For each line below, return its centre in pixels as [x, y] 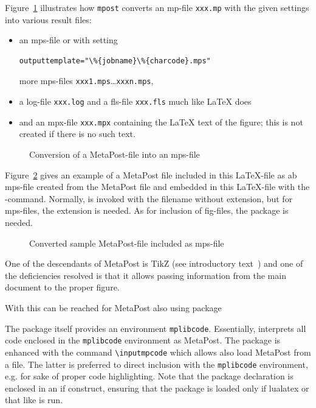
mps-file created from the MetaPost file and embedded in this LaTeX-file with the [157, 187]
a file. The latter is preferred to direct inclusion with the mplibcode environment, [156, 364]
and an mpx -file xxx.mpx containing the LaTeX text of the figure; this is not [161, 121]
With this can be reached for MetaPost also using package [113, 307]
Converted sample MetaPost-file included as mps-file [127, 243]
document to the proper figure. [62, 287]
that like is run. [34, 400]
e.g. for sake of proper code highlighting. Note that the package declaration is [149, 376]
